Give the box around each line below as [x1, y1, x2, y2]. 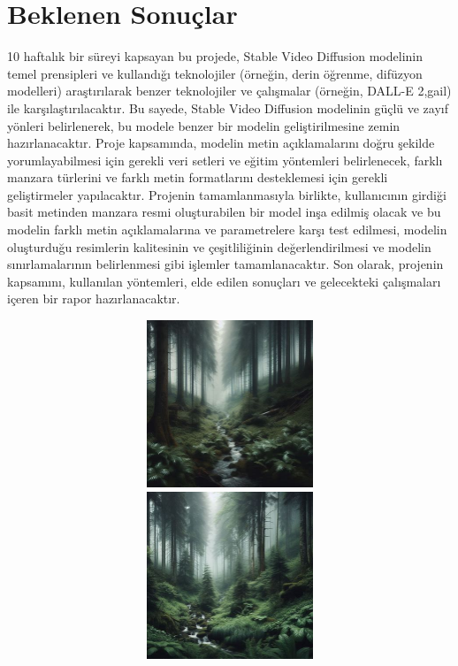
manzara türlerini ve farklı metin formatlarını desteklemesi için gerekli [7, 168, 388, 187]
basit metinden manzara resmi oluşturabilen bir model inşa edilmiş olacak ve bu [7, 203, 441, 221]
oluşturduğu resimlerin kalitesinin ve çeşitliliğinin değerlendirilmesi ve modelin [7, 237, 431, 256]
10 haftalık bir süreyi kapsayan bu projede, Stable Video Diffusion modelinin [7, 47, 424, 65]
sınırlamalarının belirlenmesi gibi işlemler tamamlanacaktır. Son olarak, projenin [7, 255, 444, 273]
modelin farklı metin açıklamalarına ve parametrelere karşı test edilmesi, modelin [7, 220, 447, 239]
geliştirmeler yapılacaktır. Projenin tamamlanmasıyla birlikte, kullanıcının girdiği [7, 185, 447, 203]
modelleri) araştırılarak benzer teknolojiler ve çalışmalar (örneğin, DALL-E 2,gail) [7, 81, 452, 100]
